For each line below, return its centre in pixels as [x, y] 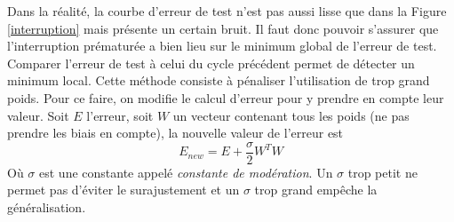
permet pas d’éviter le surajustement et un [123, 190]
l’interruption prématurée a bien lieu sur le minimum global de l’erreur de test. [222, 46]
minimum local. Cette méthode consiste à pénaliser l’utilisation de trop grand [219, 80]
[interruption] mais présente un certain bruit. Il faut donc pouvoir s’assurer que [223, 28]
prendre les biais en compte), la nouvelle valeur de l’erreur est [175, 133]
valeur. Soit [38, 115]
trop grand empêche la [316, 190]
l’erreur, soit [120, 115]
